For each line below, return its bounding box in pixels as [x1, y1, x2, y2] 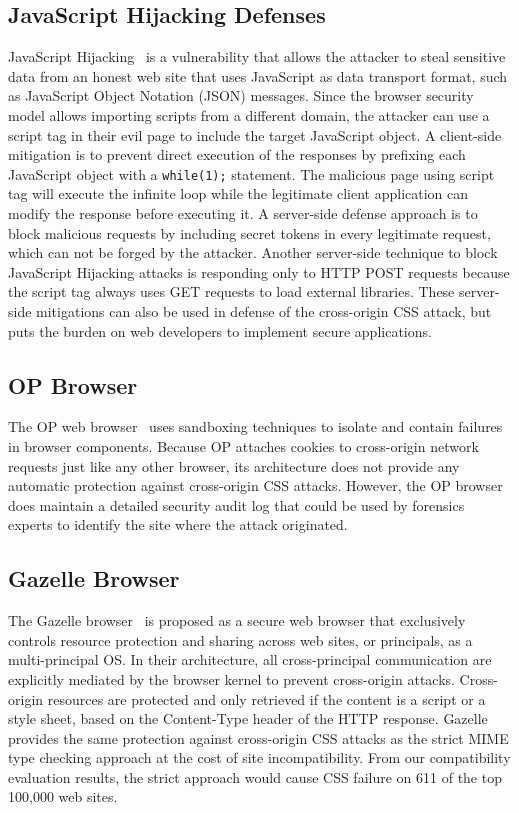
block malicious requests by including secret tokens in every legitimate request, [8, 222, 491, 243]
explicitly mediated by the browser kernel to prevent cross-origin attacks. [8, 668, 455, 689]
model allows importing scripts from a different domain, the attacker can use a [8, 104, 490, 125]
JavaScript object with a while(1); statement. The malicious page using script [8, 163, 495, 184]
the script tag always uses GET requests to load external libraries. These [8, 281, 455, 302]
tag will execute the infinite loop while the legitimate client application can [8, 183, 469, 204]
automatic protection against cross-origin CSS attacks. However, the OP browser [8, 475, 503, 496]
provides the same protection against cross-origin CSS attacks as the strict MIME [8, 727, 509, 748]
